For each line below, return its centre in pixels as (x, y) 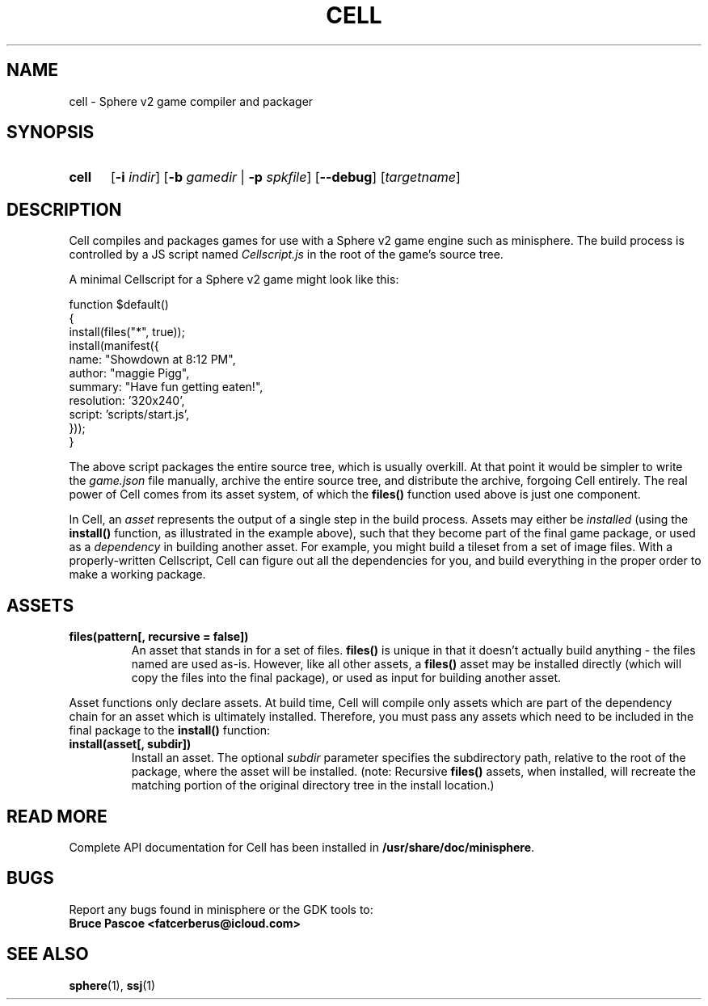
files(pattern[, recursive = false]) (159, 637)
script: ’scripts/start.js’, (129, 415)
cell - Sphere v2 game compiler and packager (191, 101)
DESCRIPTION (64, 209)
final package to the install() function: (170, 730)
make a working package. (137, 575)
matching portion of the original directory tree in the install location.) (313, 785)
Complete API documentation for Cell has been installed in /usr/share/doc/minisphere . (302, 847)
